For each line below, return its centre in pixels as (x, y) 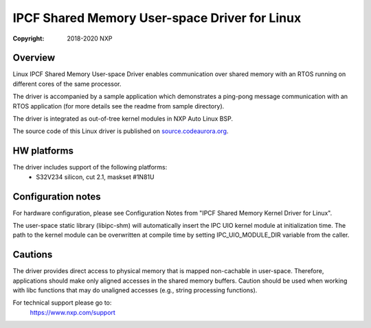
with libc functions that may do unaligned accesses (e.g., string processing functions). (135, 290)
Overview (34, 58)
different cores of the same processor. (67, 84)
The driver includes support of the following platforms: (90, 167)
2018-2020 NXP (90, 38)
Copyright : (29, 38)
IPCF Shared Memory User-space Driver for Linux (157, 18)
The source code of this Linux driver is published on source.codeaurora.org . (121, 131)
